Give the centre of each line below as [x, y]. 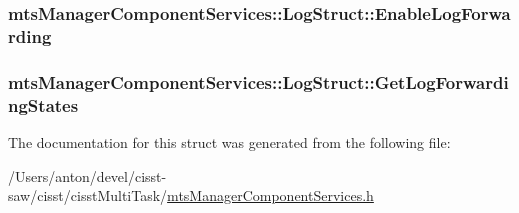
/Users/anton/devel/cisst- [87, 175]
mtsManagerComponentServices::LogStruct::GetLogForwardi [258, 81]
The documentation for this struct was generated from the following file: [229, 141]
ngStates [43, 104]
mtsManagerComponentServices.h [270, 195]
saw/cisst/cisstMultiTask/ [88, 195]
